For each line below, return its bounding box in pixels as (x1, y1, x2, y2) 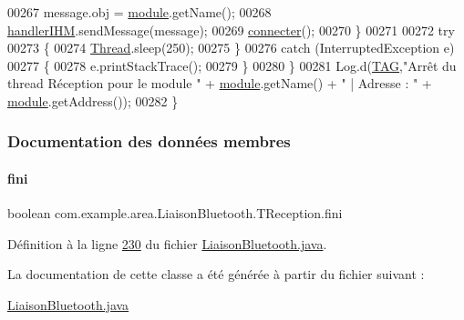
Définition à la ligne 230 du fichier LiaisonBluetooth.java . (7, 234, 327, 253)
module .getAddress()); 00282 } (7, 91, 179, 110)
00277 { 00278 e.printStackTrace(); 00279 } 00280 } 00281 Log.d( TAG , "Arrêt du (7, 55, 457, 75)
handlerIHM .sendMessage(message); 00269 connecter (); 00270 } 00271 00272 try (7, 20, 455, 39)
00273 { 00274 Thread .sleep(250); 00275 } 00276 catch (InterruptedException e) (7, 38, 455, 57)
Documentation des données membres (7, 130, 291, 153)
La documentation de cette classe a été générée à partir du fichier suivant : (7, 265, 425, 284)
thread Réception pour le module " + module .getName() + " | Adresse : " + (7, 74, 432, 93)
